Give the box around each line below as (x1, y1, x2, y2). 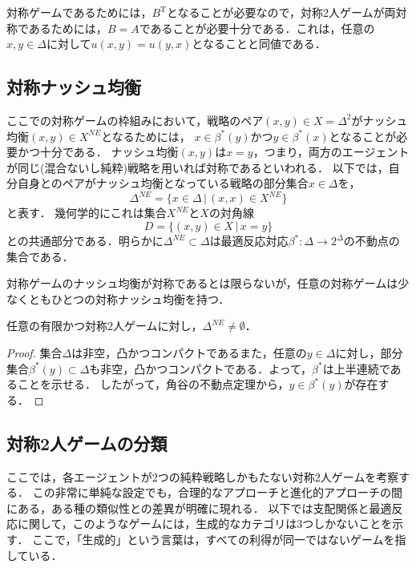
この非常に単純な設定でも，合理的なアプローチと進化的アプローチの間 (32, 484, 403, 501)
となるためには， (101, 127, 191, 144)
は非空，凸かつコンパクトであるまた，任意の (71, 344, 307, 361)
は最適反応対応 (209, 232, 289, 249)
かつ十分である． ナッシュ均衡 (17, 143, 179, 160)
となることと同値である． (192, 35, 326, 52)
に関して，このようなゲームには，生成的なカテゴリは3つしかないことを (17, 515, 393, 532)
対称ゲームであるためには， (6, 4, 152, 20)
